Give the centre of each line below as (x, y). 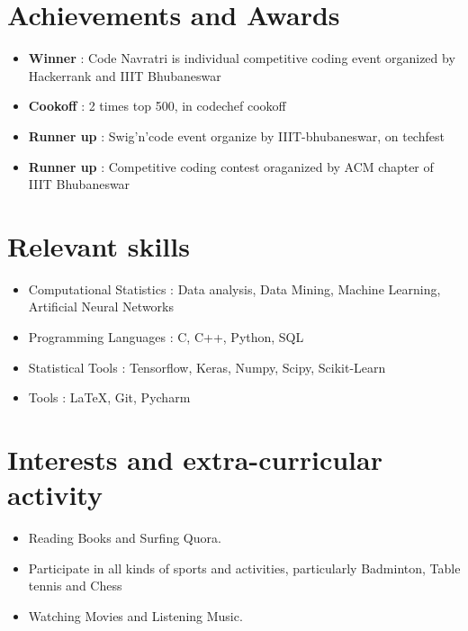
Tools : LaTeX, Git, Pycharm (109, 397)
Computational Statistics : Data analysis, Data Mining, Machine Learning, (234, 288)
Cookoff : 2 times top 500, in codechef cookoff (157, 106)
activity (55, 495)
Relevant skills (99, 245)
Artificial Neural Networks (101, 306)
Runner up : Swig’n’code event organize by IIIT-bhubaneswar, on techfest (236, 135)
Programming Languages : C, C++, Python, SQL (166, 337)
